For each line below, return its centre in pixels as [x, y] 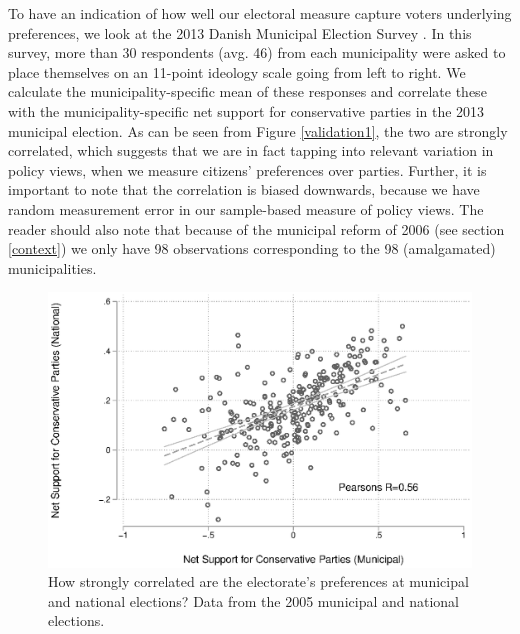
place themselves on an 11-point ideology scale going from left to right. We [237, 71]
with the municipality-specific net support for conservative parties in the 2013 [246, 110]
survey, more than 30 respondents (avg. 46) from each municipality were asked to [257, 52]
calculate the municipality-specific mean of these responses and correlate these [247, 91]
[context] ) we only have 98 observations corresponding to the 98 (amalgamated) [252, 248]
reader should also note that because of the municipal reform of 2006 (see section [256, 228]
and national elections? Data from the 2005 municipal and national [254, 600]
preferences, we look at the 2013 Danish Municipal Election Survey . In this [240, 32]
